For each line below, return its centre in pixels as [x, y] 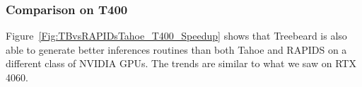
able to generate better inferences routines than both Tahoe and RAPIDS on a [176, 49]
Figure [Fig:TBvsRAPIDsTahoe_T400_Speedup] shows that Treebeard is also [176, 36]
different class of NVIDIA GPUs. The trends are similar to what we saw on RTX [181, 63]
